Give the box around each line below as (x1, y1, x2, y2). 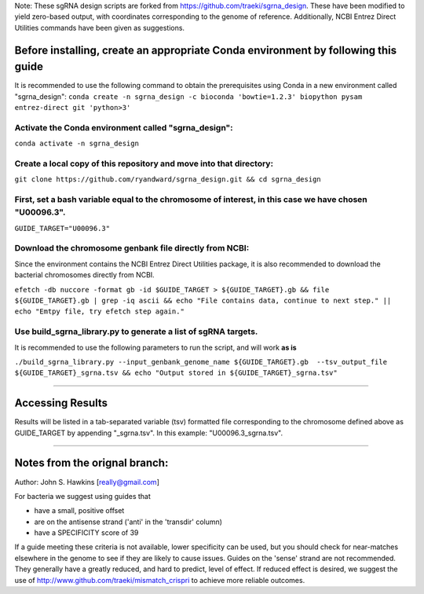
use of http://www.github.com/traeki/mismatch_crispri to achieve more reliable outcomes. (14, 575, 305, 585)
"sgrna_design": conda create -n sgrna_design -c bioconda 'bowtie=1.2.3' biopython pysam (14, 91, 363, 101)
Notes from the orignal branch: (14, 456, 169, 470)
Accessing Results (14, 397, 108, 410)
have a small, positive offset (34, 506, 125, 515)
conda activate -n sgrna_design (14, 139, 139, 148)
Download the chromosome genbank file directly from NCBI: (14, 243, 250, 254)
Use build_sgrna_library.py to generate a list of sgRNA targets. (14, 326, 258, 337)
